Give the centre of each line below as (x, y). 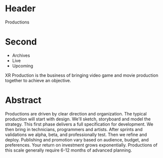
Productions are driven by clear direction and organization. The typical (76, 113)
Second (21, 42)
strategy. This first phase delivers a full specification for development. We (79, 124)
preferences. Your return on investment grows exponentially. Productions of (81, 145)
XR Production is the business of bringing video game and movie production (82, 75)
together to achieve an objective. (38, 80)
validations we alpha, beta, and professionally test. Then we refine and (76, 135)
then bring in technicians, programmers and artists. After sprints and (74, 129)
